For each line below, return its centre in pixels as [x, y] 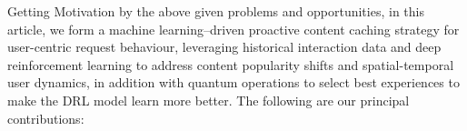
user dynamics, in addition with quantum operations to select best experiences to [233, 82]
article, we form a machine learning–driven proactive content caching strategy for [233, 29]
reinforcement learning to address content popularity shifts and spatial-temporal [231, 64]
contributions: [46, 118]
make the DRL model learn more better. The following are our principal [209, 100]
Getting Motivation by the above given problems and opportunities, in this [216, 11]
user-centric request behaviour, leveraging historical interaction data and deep [224, 47]
